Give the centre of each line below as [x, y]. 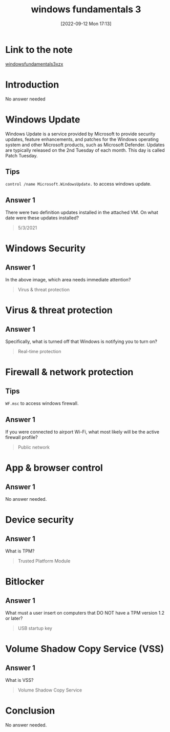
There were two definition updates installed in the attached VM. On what [82, 212]
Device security [40, 520]
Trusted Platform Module [44, 561]
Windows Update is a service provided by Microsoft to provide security [80, 134]
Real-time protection [39, 352]
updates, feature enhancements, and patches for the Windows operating [82, 139]
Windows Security [46, 248]
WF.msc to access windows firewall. [42, 403]
